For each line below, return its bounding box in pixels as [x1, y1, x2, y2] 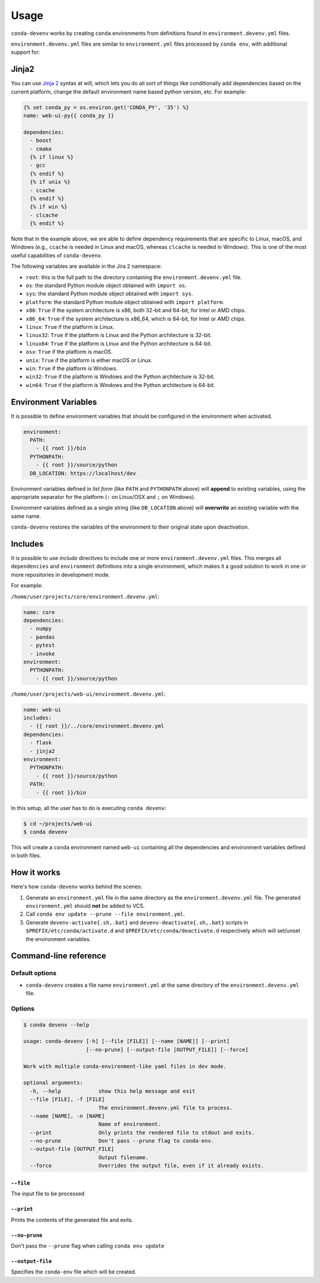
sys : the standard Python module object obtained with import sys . [25, 290, 193, 297]
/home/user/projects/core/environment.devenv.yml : [11, 593, 160, 600]
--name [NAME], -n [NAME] [30, 1112, 105, 1119]
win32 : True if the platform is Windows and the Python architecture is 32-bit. [25, 373, 216, 380]
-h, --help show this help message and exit [30, 1087, 196, 1095]
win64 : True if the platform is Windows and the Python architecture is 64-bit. [25, 381, 216, 388]
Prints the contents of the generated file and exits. [11, 1216, 133, 1223]
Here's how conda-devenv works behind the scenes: [11, 883, 142, 890]
